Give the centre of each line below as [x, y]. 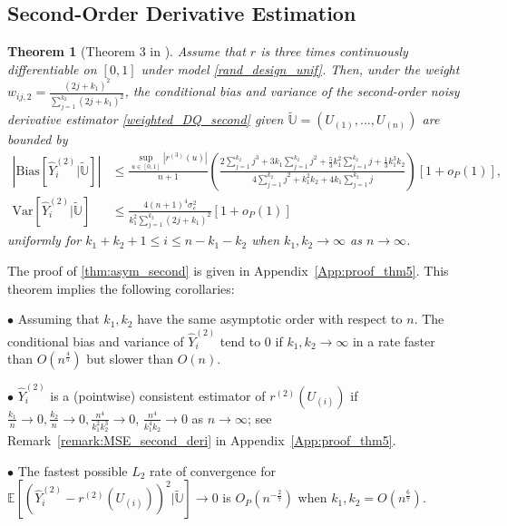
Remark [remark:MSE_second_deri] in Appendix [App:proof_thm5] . [202, 440]
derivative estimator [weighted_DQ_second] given [146, 119]
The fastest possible [73, 470]
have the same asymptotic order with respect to [270, 319]
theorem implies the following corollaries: [121, 288]
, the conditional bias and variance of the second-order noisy [292, 91]
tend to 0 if [251, 341]
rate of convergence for [213, 470]
